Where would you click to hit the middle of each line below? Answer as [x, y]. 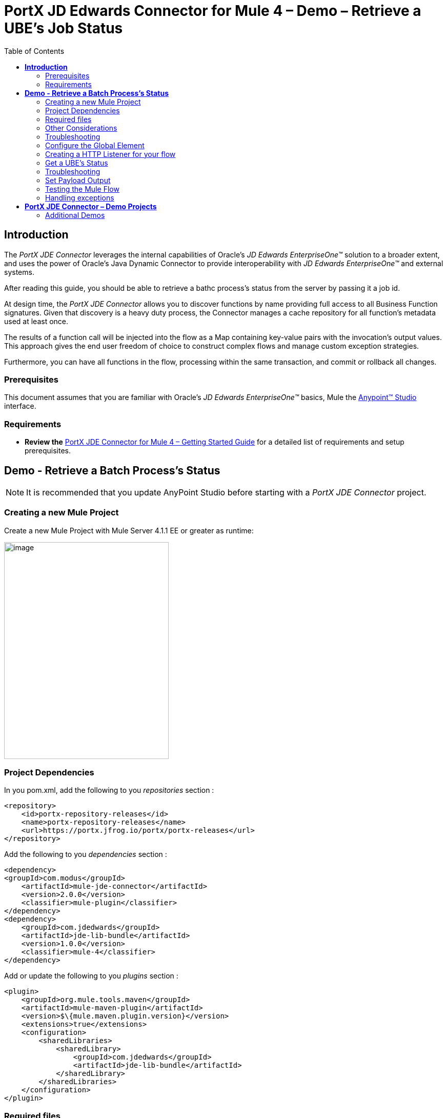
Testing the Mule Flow [82, 189]
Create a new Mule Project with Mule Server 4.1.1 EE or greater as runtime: [129, 530]
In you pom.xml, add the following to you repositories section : [109, 790]
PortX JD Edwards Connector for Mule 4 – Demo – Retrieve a [213, 11]
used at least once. [36, 321]
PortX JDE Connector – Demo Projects [91, 206]
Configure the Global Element [95, 145]
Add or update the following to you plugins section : [91, 976]
